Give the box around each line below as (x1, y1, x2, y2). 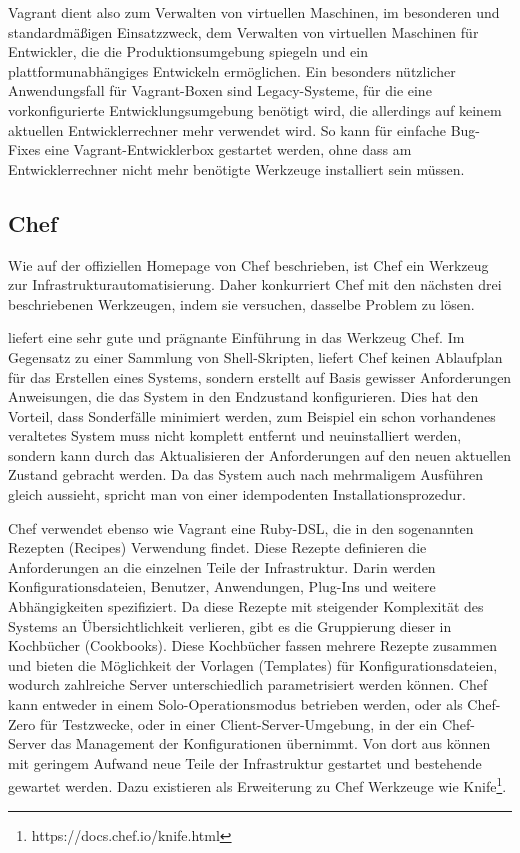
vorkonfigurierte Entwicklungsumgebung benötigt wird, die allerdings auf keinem (8, 99, 502, 120)
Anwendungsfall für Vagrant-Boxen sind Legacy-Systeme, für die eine (8, 80, 432, 101)
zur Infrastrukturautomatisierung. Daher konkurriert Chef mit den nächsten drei (8, 274, 502, 295)
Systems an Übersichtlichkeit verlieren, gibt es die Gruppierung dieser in (8, 615, 452, 636)
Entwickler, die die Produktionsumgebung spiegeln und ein (8, 41, 369, 62)
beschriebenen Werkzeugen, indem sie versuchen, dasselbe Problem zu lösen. (8, 293, 475, 314)
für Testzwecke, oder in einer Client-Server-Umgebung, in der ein (39, 713, 438, 734)
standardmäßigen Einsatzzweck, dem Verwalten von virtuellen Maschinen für (8, 21, 479, 42)
